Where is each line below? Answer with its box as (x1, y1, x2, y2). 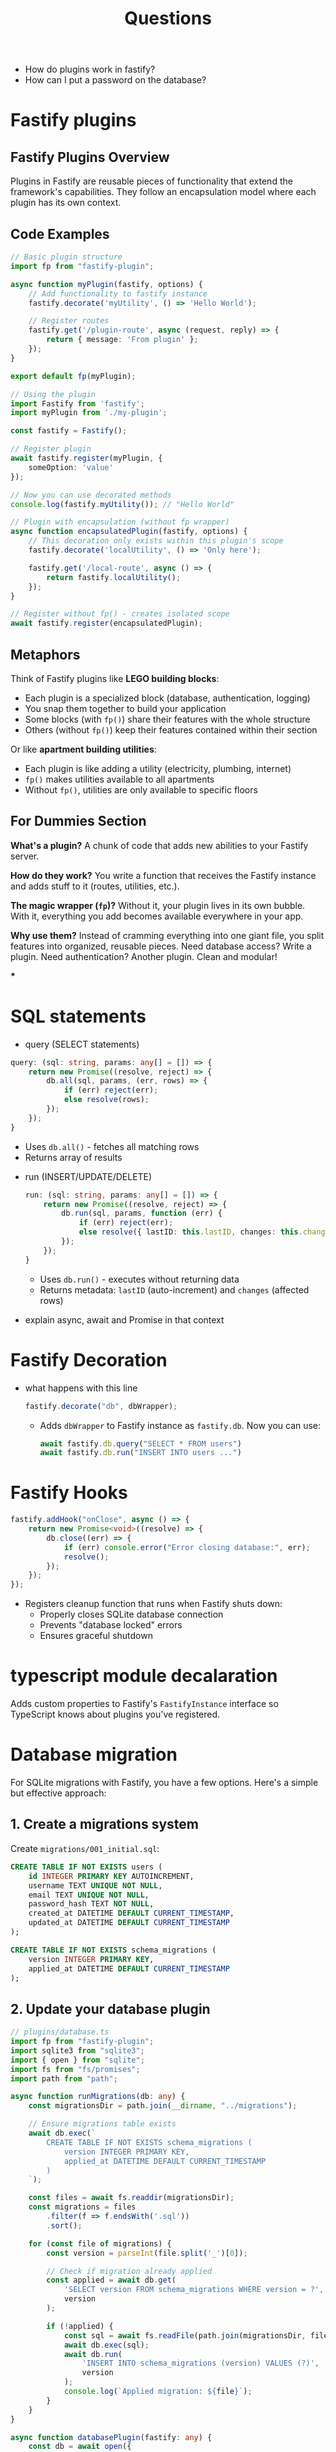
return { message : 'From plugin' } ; (46, 335, 199, 345)
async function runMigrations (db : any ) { (10, 2092, 186, 2102)
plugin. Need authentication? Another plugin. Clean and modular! (10, 950, 278, 962)
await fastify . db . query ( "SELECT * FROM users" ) (39, 1438, 242, 1449)
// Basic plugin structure (10, 252, 123, 262)
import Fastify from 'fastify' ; (10, 398, 145, 409)
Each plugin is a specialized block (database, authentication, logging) (24, 692, 311, 704)
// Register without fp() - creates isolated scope (10, 609, 230, 619)
